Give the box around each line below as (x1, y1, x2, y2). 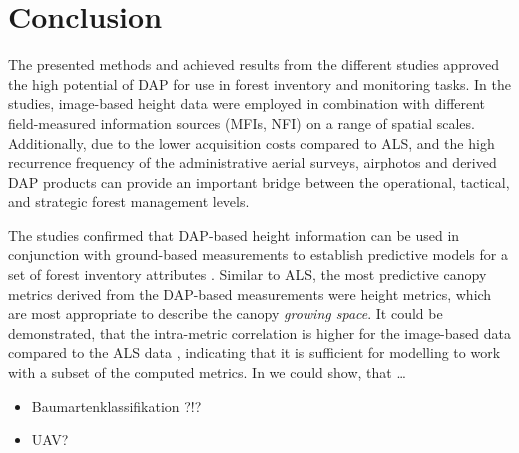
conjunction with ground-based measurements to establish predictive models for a (8, 244, 508, 265)
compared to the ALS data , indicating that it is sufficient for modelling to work (8, 342, 501, 363)
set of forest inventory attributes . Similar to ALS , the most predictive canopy (8, 264, 487, 285)
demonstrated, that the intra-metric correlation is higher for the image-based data (8, 322, 511, 343)
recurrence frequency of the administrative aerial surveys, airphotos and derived (8, 152, 497, 173)
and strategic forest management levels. (8, 191, 250, 212)
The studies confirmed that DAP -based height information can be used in (8, 224, 460, 245)
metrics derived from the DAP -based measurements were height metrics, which (8, 283, 492, 304)
